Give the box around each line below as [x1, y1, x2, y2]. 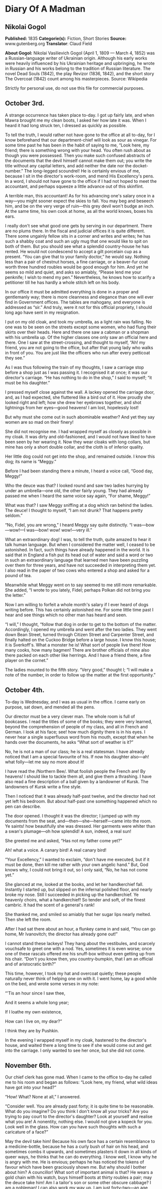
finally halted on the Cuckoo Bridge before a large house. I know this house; [5, 637, 156, 643]
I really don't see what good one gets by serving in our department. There [5, 223, 152, 228]
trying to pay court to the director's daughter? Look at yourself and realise [5, 1114, 153, 1120]
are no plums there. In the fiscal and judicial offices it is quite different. [5, 228, 145, 234]
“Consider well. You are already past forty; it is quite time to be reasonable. [5, 1103, 155, 1109]
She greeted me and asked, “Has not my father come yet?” [5, 837, 122, 843]
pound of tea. [5, 572, 32, 578]
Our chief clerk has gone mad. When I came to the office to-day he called [5, 1074, 152, 1080]
